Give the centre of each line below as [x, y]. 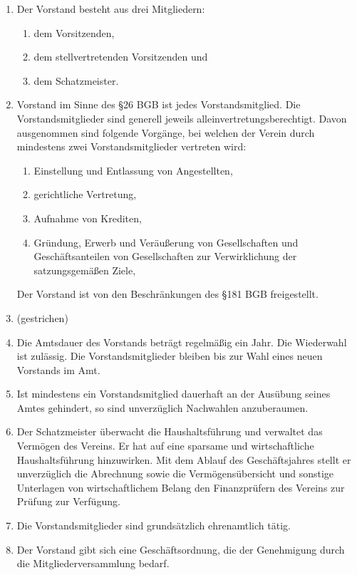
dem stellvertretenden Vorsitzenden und [121, 57]
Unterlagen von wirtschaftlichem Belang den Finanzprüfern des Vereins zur [181, 487]
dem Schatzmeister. [76, 80]
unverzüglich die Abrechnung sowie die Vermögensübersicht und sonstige [175, 473]
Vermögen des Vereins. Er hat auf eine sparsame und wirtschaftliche [165, 446]
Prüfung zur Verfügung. [68, 501]
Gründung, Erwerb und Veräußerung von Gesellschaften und [166, 242]
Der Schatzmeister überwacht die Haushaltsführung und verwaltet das [170, 431]
